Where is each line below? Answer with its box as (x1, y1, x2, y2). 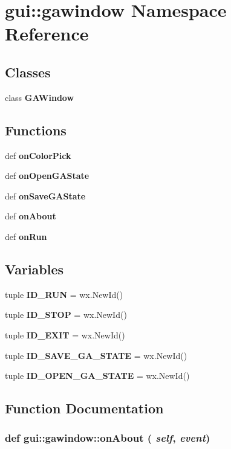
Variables (5, 259, 64, 278)
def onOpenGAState (5, 169, 89, 182)
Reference (5, 21, 89, 46)
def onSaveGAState (5, 189, 86, 202)
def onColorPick (5, 149, 71, 161)
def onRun (5, 230, 47, 242)
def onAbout (5, 210, 56, 222)
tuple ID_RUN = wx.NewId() (5, 288, 123, 300)
